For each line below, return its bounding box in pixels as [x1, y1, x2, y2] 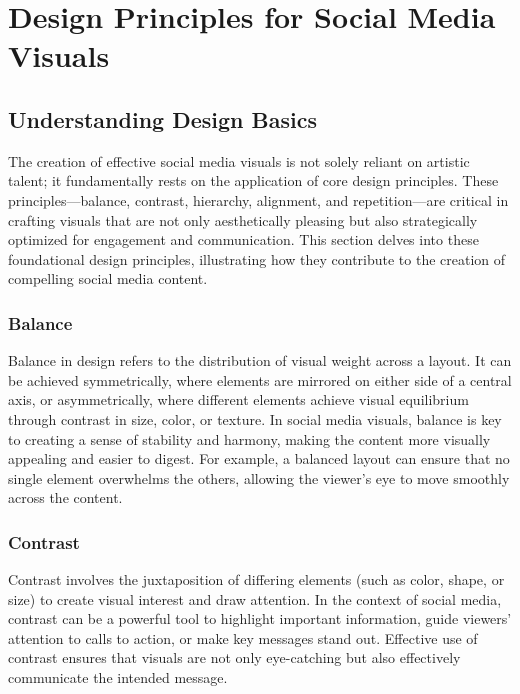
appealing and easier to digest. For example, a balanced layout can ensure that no [8, 448, 510, 469]
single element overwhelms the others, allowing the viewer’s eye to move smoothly [8, 467, 510, 488]
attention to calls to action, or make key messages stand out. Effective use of [8, 627, 478, 648]
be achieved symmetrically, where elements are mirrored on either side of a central [8, 369, 512, 390]
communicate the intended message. [8, 667, 228, 688]
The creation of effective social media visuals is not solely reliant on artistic [8, 150, 470, 171]
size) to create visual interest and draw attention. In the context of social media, [8, 588, 502, 609]
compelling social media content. [8, 268, 208, 289]
